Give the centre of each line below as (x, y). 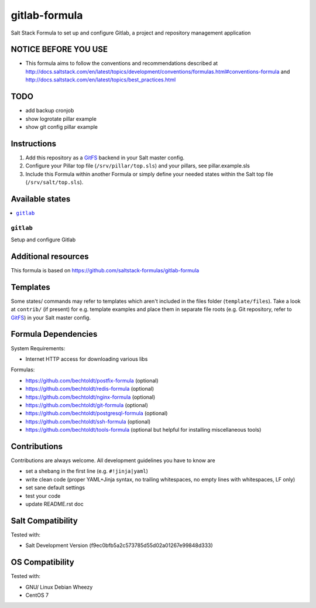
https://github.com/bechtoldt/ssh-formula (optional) (88, 421)
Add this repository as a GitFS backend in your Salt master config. (105, 158)
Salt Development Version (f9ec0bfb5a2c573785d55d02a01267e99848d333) (119, 545)
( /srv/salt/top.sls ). (54, 182)
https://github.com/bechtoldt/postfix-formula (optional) (92, 380)
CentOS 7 (37, 595)
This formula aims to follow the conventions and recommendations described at (122, 63)
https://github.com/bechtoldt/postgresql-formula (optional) (97, 414)
